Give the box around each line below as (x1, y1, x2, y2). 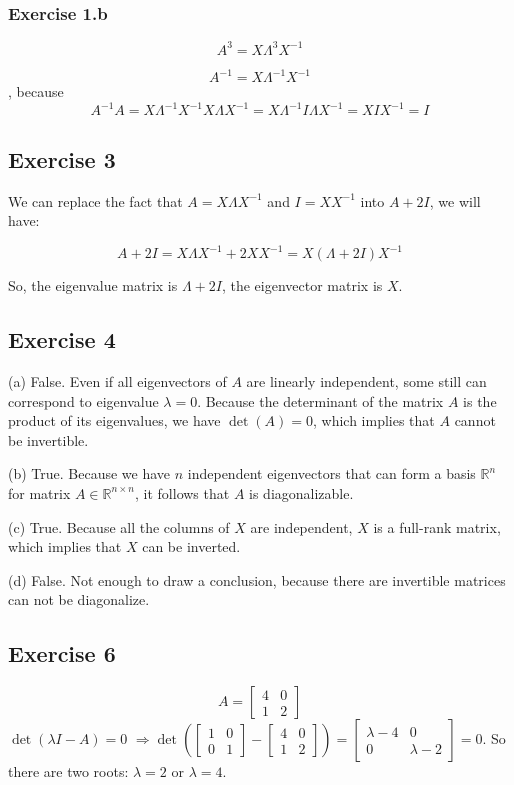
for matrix (8, 482, 71, 503)
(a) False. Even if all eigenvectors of (8, 371, 227, 391)
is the (463, 390, 497, 411)
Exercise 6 (8, 638, 116, 669)
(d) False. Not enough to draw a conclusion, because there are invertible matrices (8, 569, 506, 590)
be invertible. (8, 429, 89, 450)
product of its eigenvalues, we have (8, 410, 221, 431)
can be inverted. (142, 536, 241, 557)
